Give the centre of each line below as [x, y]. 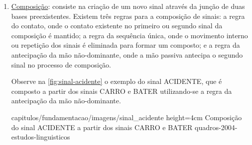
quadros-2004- [216, 127]
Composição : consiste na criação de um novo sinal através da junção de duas [128, 6]
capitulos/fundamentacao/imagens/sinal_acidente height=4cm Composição [126, 117]
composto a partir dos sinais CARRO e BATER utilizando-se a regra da [122, 91]
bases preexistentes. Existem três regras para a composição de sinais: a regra [128, 16]
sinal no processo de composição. [61, 64]
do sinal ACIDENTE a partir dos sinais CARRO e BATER [102, 127]
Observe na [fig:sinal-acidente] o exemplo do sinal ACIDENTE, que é [117, 81]
